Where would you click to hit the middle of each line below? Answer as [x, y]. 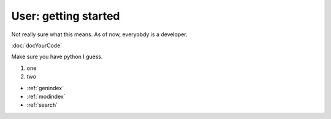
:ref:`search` [42, 105]
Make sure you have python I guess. [57, 57]
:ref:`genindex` [45, 88]
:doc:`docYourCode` [37, 45]
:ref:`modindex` [46, 96]
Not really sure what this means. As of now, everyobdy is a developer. [99, 34]
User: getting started [66, 16]
